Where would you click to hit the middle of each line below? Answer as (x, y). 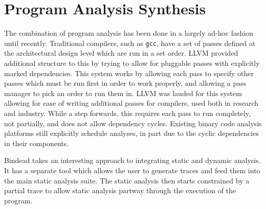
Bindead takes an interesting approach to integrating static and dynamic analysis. (132, 160)
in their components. (37, 143)
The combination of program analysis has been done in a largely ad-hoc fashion (129, 33)
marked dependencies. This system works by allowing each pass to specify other (129, 73)
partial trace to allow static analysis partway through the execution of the (120, 190)
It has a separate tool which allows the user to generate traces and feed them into (132, 170)
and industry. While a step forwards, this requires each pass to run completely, (127, 113)
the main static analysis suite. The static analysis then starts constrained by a (127, 180)
